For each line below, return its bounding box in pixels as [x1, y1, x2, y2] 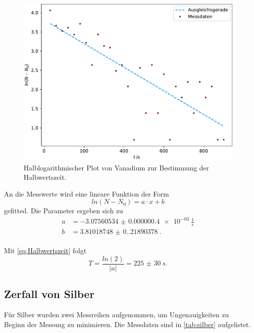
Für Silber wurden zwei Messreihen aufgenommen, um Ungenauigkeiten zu [4, 309, 229, 320]
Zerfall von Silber [4, 286, 95, 301]
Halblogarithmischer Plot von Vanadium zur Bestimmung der [24, 162, 209, 172]
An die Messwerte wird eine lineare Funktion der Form [4, 188, 169, 199]
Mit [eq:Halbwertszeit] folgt [4, 245, 87, 256]
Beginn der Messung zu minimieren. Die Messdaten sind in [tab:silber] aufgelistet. [4, 319, 251, 329]
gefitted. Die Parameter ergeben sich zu [4, 205, 123, 216]
